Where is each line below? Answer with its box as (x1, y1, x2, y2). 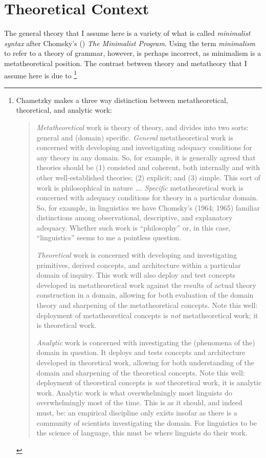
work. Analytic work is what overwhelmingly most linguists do (36, 387, 232, 398)
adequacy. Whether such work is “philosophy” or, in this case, (36, 222, 231, 233)
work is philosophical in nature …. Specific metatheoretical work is (36, 182, 243, 193)
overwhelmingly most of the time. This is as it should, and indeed (36, 397, 242, 408)
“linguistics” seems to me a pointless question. (36, 232, 182, 243)
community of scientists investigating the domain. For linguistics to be (36, 417, 257, 428)
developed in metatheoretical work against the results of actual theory (36, 279, 256, 290)
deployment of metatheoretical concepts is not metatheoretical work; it (36, 309, 258, 320)
